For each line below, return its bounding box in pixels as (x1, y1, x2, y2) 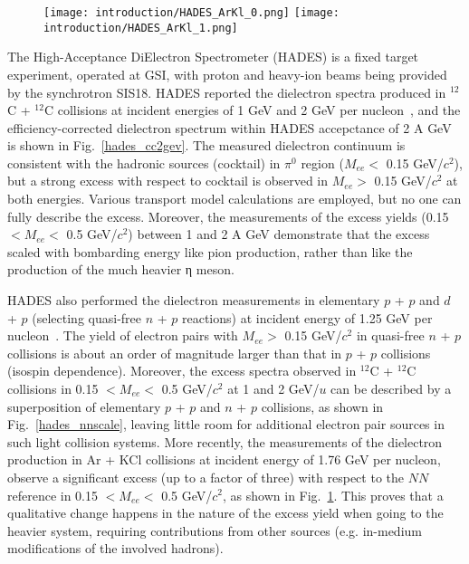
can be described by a (330, 379, 452, 397)
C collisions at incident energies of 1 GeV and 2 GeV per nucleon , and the (43, 100, 461, 119)
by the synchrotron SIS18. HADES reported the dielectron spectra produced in (7, 82, 446, 101)
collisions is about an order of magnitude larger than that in (7, 343, 342, 362)
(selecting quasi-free (32, 308, 142, 327)
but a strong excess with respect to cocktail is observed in (7, 171, 329, 190)
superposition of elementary (7, 397, 161, 416)
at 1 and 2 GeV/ (227, 379, 320, 397)
